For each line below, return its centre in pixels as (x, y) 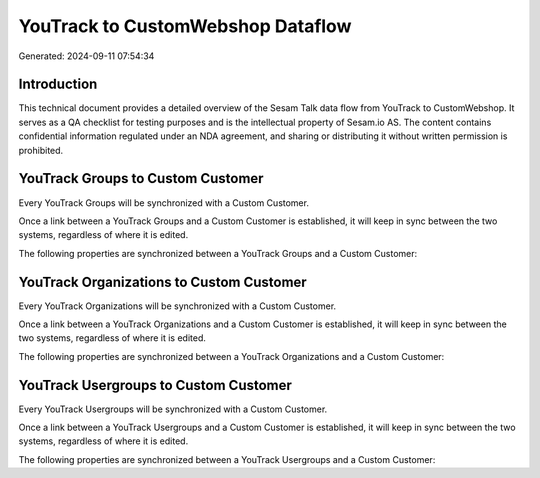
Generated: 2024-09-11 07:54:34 (86, 56)
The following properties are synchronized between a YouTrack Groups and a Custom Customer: (218, 253)
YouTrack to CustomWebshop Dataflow (185, 26)
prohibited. (41, 150)
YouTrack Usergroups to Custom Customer (155, 385)
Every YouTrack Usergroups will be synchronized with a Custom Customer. (173, 409)
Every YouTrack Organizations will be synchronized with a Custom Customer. (177, 306)
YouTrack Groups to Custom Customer (141, 178)
